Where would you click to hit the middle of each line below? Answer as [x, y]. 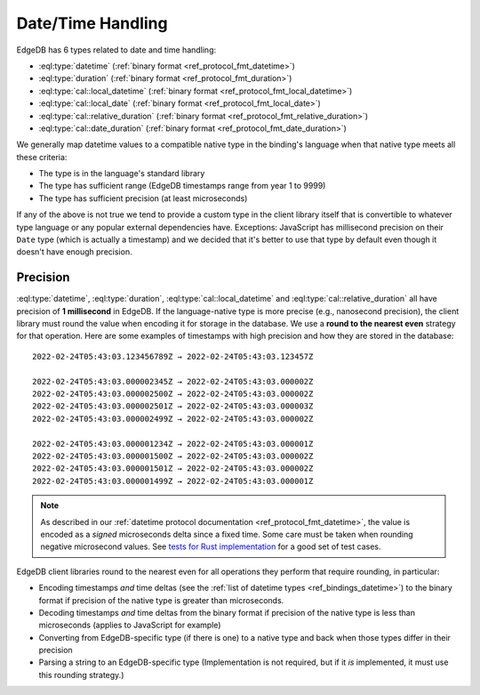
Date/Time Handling [92, 23]
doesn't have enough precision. [74, 252]
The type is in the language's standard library [122, 174]
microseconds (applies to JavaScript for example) [130, 625]
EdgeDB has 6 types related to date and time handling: [116, 50]
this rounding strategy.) [81, 675]
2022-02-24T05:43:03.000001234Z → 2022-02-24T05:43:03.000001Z [173, 444]
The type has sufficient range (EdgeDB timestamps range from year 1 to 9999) [182, 186]
